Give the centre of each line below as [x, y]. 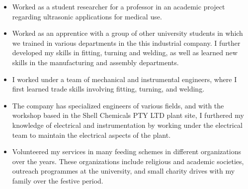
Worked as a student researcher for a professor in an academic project [119, 6]
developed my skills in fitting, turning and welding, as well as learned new [125, 52]
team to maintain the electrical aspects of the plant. [91, 135]
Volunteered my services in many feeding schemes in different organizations [126, 151]
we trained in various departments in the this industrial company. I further [126, 43]
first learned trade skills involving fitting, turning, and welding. [108, 89]
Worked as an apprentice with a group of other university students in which [127, 33]
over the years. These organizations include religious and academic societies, [128, 161]
